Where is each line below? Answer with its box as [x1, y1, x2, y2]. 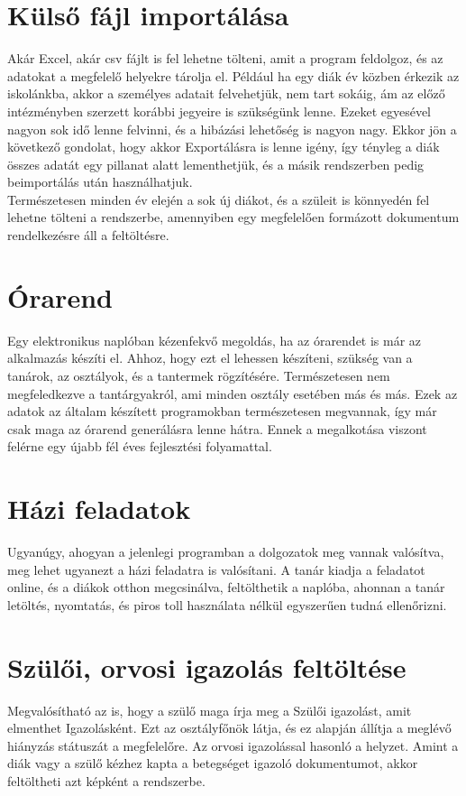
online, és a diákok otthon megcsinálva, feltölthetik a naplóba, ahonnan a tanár [7, 578, 445, 597]
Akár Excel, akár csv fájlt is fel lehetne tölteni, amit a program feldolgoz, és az [7, 49, 443, 68]
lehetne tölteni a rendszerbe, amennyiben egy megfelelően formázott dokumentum [7, 208, 460, 227]
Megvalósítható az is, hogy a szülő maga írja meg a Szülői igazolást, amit [7, 700, 412, 719]
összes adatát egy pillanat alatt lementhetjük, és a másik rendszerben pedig [7, 154, 425, 173]
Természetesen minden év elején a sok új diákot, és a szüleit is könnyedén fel [7, 190, 430, 208]
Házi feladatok [7, 490, 191, 527]
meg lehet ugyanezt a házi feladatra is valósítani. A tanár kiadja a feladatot [7, 560, 425, 578]
